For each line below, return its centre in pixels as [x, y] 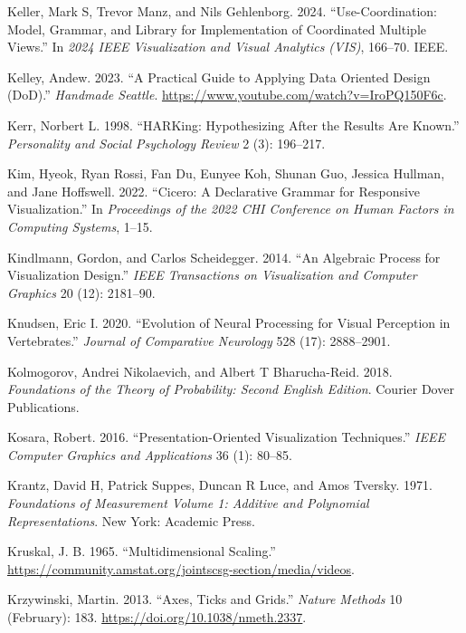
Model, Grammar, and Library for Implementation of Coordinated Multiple [217, 29]
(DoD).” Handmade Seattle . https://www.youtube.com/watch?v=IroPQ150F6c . [227, 95]
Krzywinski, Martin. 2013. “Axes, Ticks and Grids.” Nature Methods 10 [205, 599]
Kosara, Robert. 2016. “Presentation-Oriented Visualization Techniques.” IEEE [226, 437]
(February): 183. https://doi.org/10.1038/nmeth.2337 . [157, 617]
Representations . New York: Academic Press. [131, 520]
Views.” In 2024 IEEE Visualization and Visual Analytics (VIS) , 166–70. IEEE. [228, 47]
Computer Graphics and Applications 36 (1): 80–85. [150, 454]
